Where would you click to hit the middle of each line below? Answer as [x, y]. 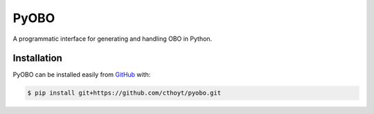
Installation [37, 58]
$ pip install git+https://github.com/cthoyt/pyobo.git [124, 93]
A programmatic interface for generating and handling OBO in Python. [113, 39]
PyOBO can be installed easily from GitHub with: [82, 75]
